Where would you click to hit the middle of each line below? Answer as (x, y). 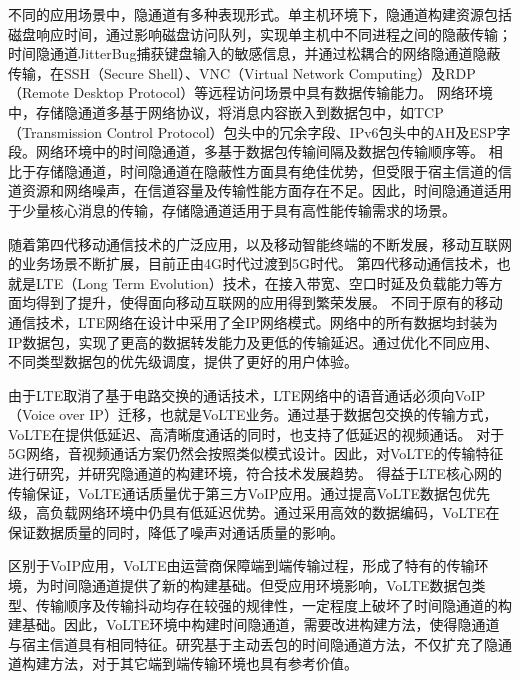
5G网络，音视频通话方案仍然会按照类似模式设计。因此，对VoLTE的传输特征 (256, 453)
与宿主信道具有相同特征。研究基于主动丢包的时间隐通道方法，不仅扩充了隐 (253, 643)
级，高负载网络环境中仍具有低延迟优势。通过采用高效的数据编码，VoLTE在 (254, 512)
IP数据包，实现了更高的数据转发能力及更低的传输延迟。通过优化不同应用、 (253, 341)
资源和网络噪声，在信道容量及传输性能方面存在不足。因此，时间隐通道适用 (266, 190)
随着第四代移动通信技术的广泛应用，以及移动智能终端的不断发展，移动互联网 (260, 243)
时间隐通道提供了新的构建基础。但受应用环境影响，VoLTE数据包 (260, 585)
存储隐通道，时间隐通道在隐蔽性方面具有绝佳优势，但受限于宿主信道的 (266, 170)
